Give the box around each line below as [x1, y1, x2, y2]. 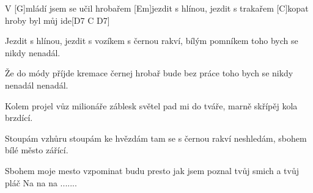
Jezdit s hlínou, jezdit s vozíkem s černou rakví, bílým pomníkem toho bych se [5, 34, 298, 47]
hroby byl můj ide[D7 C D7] [5, 13, 110, 26]
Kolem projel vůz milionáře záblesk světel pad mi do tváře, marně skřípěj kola [5, 99, 298, 112]
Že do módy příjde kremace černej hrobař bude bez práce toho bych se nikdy [5, 67, 293, 79]
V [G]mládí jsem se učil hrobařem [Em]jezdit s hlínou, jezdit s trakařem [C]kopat [5, 2, 309, 14]
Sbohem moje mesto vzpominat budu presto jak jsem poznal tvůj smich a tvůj [5, 164, 300, 177]
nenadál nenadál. [5, 78, 68, 91]
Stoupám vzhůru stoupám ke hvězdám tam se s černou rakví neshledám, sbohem [5, 131, 307, 144]
